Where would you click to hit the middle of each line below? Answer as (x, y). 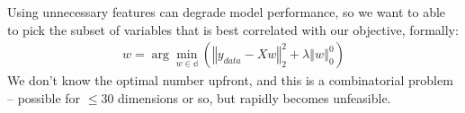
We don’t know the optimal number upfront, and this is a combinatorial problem (230, 80)
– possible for (44, 97)
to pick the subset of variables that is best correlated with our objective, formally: (233, 29)
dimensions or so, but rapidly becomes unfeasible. (255, 97)
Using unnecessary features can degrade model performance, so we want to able (227, 12)
